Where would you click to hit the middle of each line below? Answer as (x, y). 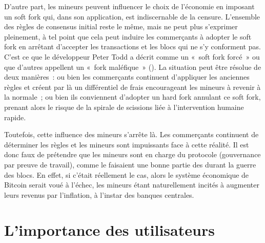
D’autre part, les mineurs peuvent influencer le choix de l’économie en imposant (129, 6)
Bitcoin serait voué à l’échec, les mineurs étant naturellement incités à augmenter (132, 185)
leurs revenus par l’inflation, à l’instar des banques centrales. (99, 194)
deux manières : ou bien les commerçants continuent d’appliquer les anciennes (127, 77)
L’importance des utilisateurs (109, 230)
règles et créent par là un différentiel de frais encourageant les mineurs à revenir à (132, 87)
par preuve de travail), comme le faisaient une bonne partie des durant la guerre (130, 164)
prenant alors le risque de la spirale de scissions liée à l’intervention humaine (124, 107)
